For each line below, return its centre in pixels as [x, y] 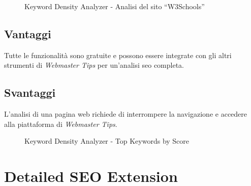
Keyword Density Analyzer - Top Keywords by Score [107, 141]
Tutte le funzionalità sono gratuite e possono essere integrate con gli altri [118, 55]
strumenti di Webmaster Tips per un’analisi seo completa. [94, 65]
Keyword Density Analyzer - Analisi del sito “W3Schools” [115, 6]
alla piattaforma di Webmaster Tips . [61, 124]
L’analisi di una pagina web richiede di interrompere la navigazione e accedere [126, 114]
